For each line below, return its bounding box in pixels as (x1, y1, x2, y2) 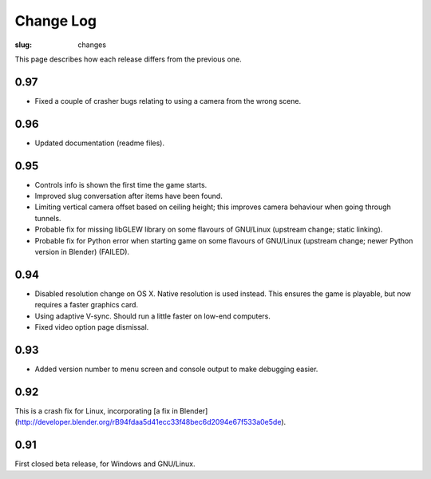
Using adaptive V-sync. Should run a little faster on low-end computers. (34, 311, 271, 321)
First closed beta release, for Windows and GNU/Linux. (14, 459, 196, 469)
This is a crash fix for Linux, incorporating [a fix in (14, 406, 179, 415)
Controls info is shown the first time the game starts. (34, 180, 208, 189)
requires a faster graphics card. (34, 300, 139, 310)
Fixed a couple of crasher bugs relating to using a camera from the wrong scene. (34, 96, 302, 105)
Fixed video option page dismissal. (34, 323, 149, 332)
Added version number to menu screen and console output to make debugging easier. (34, 364, 318, 374)
